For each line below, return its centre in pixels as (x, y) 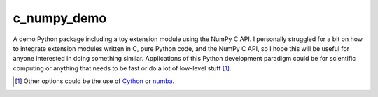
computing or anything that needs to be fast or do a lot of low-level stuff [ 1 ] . (122, 68)
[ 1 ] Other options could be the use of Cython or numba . (95, 81)
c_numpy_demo (60, 18)
